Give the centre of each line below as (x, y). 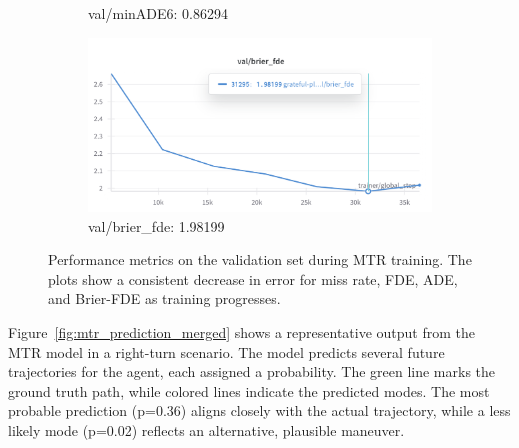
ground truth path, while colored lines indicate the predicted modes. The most (249, 390)
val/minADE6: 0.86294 (158, 13)
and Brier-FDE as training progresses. (164, 298)
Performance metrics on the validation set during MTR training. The (260, 259)
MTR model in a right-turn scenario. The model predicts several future (226, 351)
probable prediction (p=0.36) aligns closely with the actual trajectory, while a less (259, 410)
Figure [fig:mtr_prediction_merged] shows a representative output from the (242, 331)
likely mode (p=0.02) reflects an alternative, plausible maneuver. (206, 429)
